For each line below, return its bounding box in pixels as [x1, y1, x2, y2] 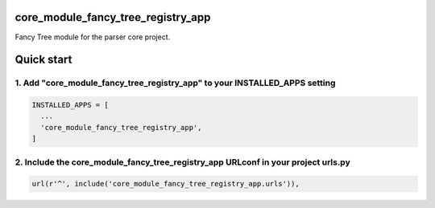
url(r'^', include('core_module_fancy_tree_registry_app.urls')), [31, 179, 300, 189]
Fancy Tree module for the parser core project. [14, 32, 171, 42]
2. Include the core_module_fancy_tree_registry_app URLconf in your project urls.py [14, 157, 350, 168]
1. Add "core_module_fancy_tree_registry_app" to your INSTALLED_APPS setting [14, 77, 336, 88]
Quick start [14, 53, 72, 67]
